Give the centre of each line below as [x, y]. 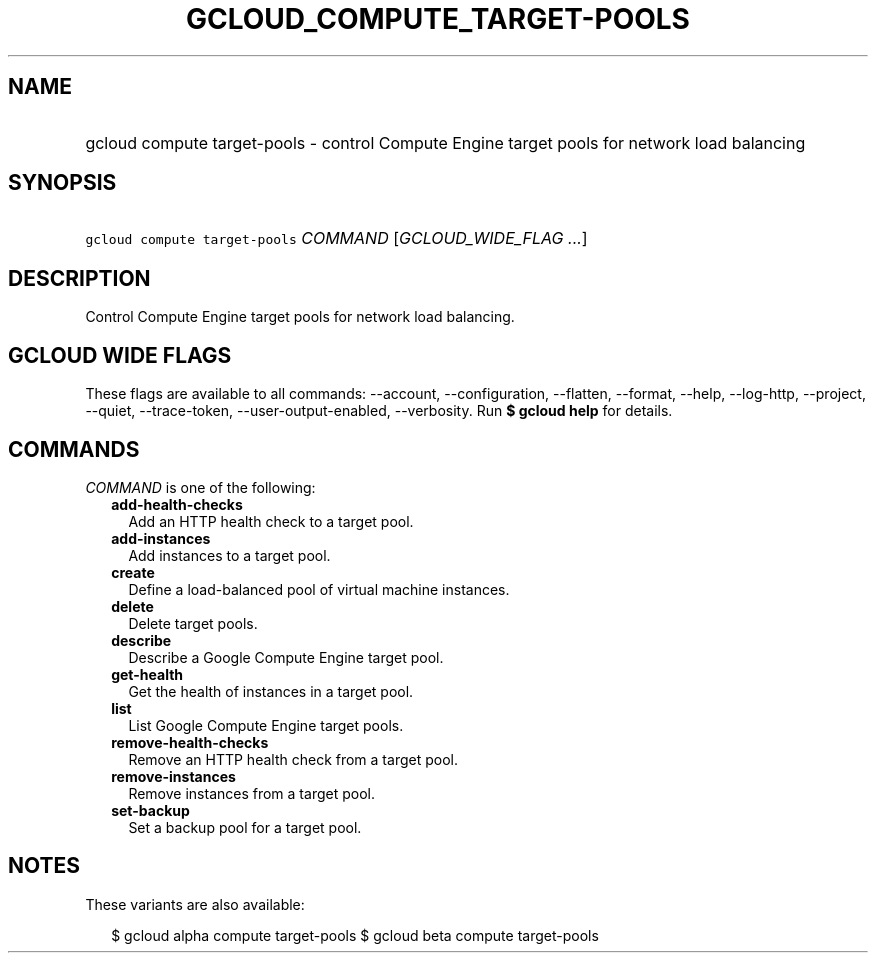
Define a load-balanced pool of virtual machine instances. [319, 589]
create [133, 572]
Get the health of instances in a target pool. [271, 691]
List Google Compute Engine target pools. [266, 725]
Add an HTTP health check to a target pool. [271, 521]
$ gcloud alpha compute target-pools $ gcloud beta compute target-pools [355, 935]
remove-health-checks [190, 742]
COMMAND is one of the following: [200, 487]
